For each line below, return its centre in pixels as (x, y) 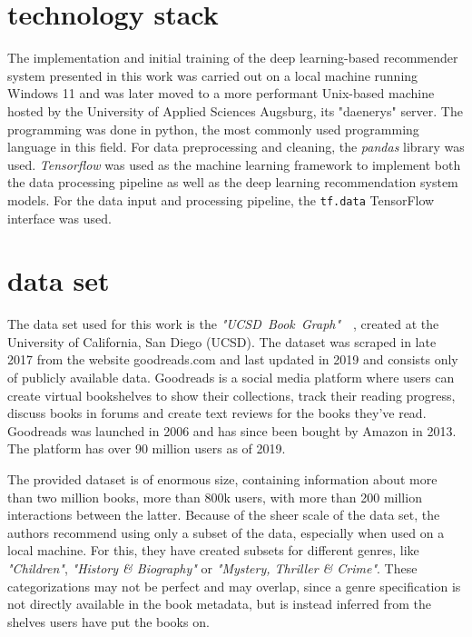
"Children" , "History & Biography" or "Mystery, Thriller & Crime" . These (212, 567)
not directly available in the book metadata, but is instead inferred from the (220, 604)
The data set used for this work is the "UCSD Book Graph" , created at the (223, 324)
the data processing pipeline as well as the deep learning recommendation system (233, 182)
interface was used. (59, 218)
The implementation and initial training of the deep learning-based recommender (233, 58)
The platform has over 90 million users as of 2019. (147, 448)
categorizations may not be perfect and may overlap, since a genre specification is (234, 586)
